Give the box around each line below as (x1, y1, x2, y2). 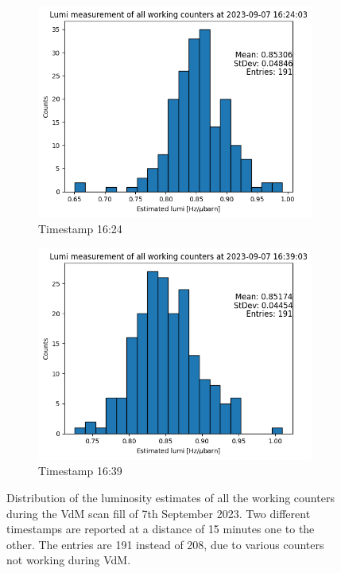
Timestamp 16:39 (38, 462, 122, 479)
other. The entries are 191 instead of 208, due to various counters (6, 536, 324, 552)
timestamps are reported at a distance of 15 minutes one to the (6, 520, 315, 537)
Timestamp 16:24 (38, 220, 122, 237)
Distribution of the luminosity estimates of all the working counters (6, 489, 335, 505)
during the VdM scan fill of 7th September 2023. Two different (6, 505, 311, 521)
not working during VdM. (6, 552, 131, 568)
